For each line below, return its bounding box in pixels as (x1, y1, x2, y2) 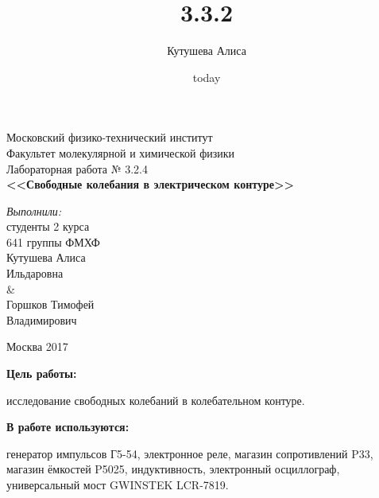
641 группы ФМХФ (6, 233, 100, 250)
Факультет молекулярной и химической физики (6, 144, 235, 161)
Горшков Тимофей (6, 296, 95, 313)
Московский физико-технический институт (6, 129, 213, 146)
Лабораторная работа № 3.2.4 (6, 160, 149, 177)
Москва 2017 (6, 338, 68, 355)
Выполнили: (6, 202, 62, 219)
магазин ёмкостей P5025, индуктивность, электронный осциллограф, (6, 461, 340, 477)
